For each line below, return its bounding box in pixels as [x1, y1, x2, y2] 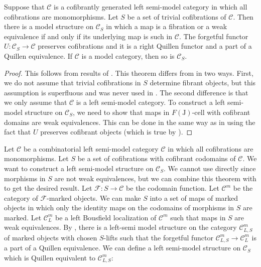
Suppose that [4, 2, 45, 12]
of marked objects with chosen [4, 232, 97, 242]
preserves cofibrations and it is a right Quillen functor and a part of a [38, 41, 252, 51]
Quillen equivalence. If [4, 50, 73, 61]
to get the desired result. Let [4, 183, 92, 193]
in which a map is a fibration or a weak [106, 21, 227, 32]
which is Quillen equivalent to [4, 252, 96, 262]
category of [4, 192, 38, 203]
